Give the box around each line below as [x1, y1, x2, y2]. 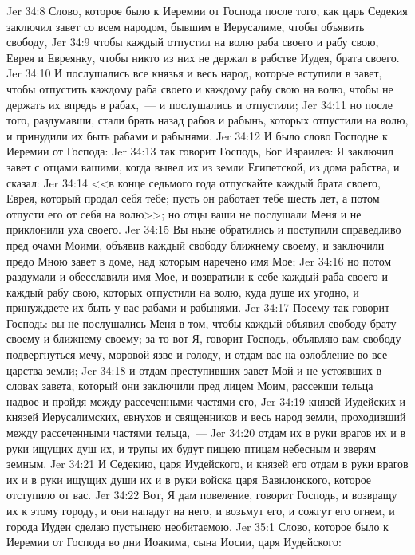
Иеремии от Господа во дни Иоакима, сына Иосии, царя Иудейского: [6, 533, 342, 550]
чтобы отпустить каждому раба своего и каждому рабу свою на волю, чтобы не [6, 80, 393, 96]
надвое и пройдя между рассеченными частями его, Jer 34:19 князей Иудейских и [6, 392, 406, 409]
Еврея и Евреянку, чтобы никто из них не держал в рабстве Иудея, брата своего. [6, 49, 400, 65]
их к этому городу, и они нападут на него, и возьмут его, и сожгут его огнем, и [6, 502, 395, 518]
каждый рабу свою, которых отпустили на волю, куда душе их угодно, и [6, 283, 359, 300]
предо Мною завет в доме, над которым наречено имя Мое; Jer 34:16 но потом [6, 252, 392, 269]
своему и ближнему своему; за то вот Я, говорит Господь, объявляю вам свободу [6, 330, 401, 347]
